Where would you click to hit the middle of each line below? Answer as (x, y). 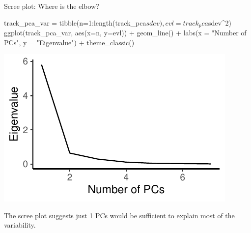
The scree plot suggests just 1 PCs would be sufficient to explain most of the (119, 215)
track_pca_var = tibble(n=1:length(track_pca (75, 22)
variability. (20, 225)
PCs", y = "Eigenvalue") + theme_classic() (69, 42)
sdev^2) (220, 22)
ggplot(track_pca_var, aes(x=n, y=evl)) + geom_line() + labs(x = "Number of (125, 33)
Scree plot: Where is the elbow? (52, 6)
